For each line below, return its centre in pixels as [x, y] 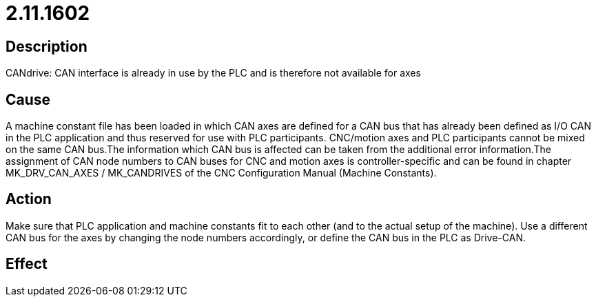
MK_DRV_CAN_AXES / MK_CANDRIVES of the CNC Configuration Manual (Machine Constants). [221, 173]
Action [29, 199]
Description [47, 46]
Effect [27, 264]
